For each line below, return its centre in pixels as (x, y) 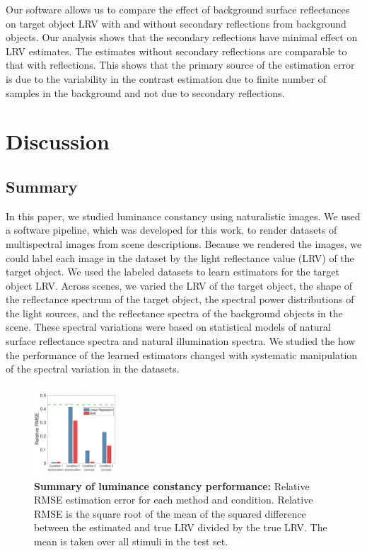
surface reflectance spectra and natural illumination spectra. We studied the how (181, 341)
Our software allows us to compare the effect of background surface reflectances (178, 9)
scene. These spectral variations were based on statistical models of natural (168, 327)
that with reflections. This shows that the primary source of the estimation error (180, 65)
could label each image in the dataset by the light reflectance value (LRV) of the (180, 257)
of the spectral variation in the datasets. (93, 369)
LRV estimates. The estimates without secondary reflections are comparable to (176, 51)
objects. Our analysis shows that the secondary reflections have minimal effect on (182, 37)
